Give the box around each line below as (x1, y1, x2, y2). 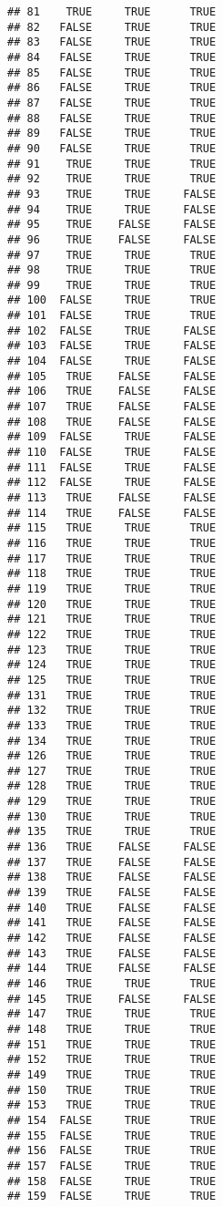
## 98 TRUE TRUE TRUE (7, 263, 217, 277)
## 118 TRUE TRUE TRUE (7, 567, 217, 581)
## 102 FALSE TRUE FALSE (7, 324, 217, 337)
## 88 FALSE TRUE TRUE (7, 111, 217, 125)
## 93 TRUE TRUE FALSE (7, 187, 217, 201)
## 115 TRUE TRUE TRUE (7, 521, 217, 535)
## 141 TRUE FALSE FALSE (7, 916, 217, 930)
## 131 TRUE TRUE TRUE (7, 688, 217, 702)
